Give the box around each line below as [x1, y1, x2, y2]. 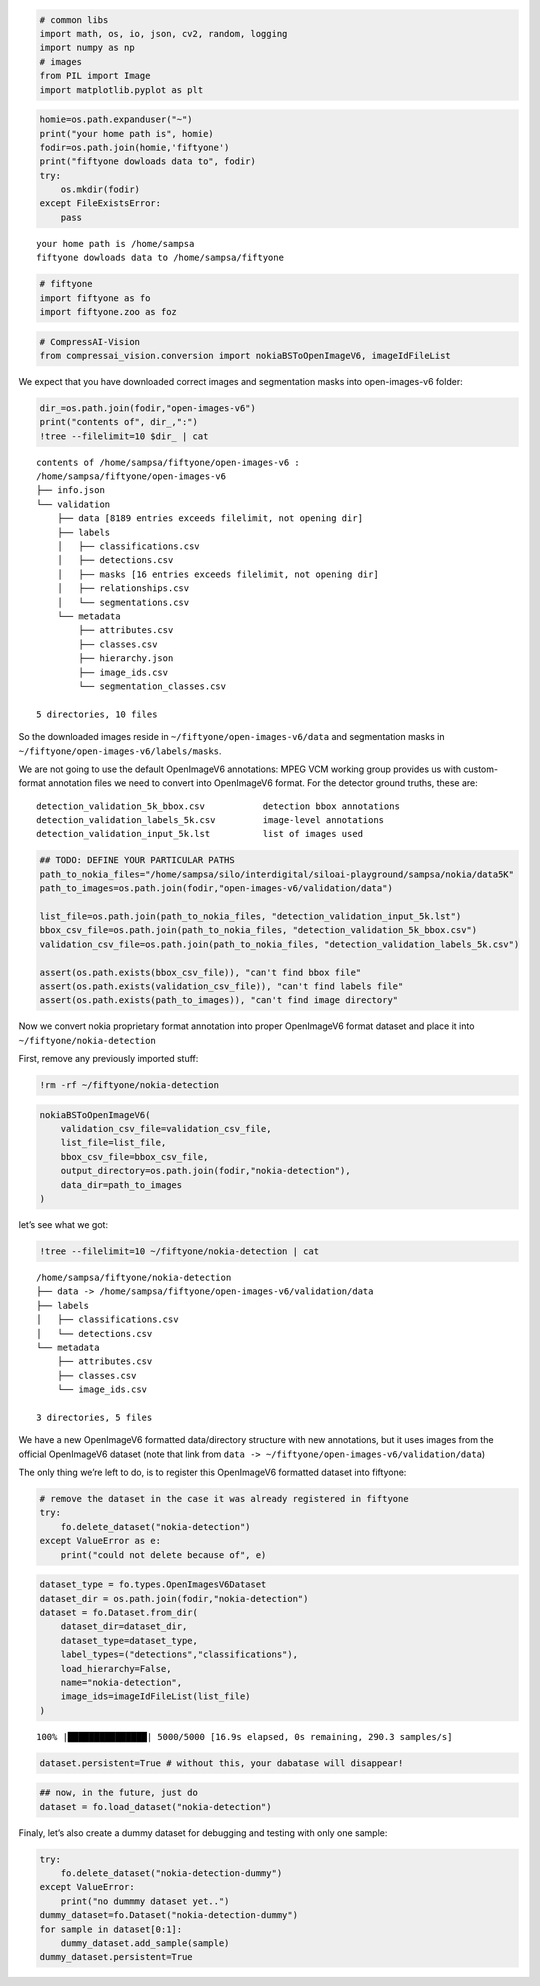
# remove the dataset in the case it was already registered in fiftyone [39, 1493, 409, 1505]
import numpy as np [39, 42, 135, 54]
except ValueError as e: [39, 1535, 162, 1547]
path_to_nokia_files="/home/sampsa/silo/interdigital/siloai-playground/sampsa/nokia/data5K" [39, 868, 515, 880]
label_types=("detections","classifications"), [60, 1649, 299, 1660]
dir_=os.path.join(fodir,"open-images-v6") [39, 402, 257, 414]
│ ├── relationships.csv [56, 583, 190, 594]
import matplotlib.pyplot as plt [39, 84, 204, 95]
